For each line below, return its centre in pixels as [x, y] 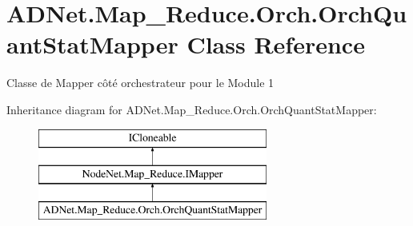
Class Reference [276, 44]
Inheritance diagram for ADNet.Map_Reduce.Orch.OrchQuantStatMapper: [192, 109]
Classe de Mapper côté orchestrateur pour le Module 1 [140, 83]
